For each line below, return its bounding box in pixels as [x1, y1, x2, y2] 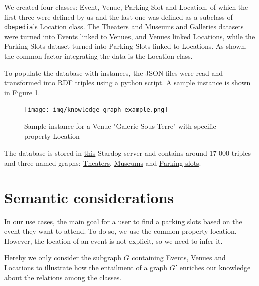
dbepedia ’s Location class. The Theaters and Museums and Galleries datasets [4, 21, 244, 32]
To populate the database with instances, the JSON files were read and [4, 67, 223, 78]
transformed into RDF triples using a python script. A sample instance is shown [4, 77, 251, 88]
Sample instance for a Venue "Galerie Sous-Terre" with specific [24, 121, 216, 131]
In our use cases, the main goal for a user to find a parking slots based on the [4, 216, 242, 226]
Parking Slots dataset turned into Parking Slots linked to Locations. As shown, [4, 41, 247, 51]
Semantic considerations [4, 187, 174, 207]
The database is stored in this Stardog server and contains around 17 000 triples [4, 148, 251, 158]
